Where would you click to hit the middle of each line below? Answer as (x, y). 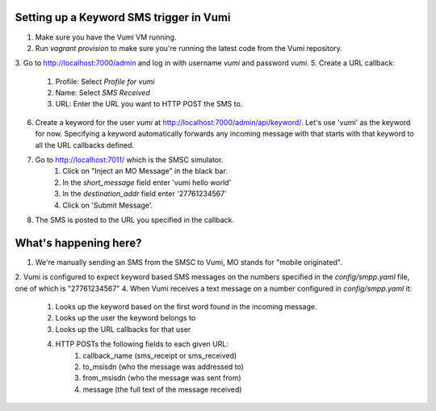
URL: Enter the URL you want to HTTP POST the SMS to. (149, 104)
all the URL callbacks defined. (85, 145)
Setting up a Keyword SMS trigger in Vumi (123, 17)
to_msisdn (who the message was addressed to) (163, 367)
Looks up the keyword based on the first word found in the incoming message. (186, 307)
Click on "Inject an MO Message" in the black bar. (145, 171)
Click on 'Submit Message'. (108, 205)
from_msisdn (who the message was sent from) (162, 378)
